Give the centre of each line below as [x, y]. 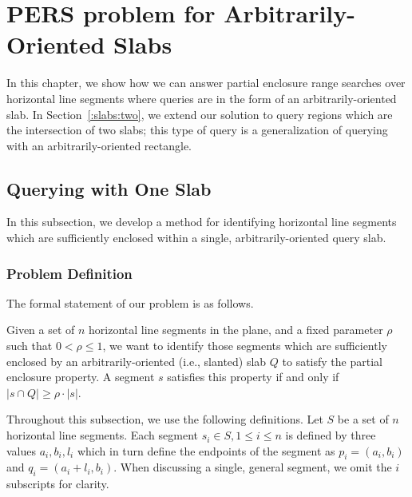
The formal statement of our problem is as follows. [130, 302]
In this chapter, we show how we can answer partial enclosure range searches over [206, 83]
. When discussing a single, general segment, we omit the [253, 467]
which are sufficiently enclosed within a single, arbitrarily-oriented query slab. [196, 238]
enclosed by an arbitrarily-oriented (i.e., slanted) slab [137, 361]
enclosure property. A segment [81, 377]
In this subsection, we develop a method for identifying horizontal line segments [202, 222]
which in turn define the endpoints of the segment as [206, 450]
